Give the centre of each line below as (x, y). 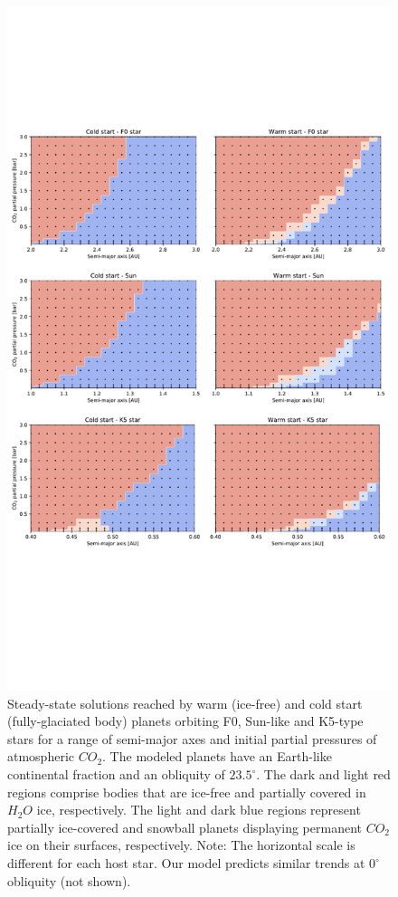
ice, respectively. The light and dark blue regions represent (199, 810)
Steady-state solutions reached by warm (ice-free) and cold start (185, 703)
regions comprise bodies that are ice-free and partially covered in (187, 792)
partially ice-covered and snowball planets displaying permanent (185, 827)
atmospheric (41, 756)
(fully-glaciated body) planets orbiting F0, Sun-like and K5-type (185, 721)
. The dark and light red (323, 774)
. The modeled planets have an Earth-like (217, 756)
